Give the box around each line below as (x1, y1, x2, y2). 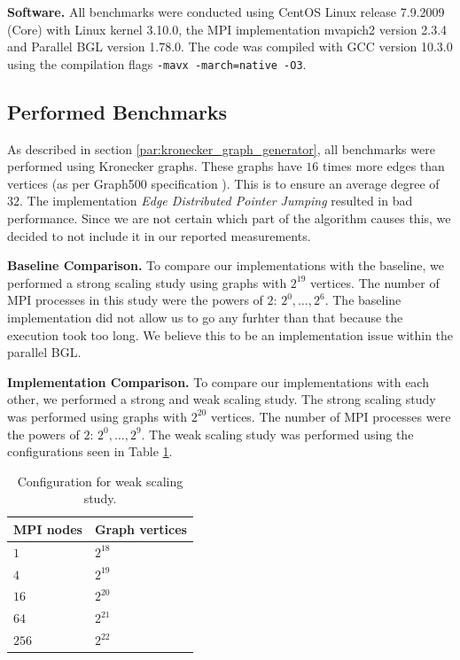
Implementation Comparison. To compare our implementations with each (7, 372, 429, 391)
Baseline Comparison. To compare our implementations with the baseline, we (7, 256, 444, 275)
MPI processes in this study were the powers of (7, 291, 263, 309)
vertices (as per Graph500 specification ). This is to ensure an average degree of (7, 174, 440, 192)
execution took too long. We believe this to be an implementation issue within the (7, 325, 454, 344)
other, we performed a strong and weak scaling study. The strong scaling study (7, 390, 436, 408)
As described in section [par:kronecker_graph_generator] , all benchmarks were (7, 139, 435, 158)
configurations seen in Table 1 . (7, 442, 173, 461)
